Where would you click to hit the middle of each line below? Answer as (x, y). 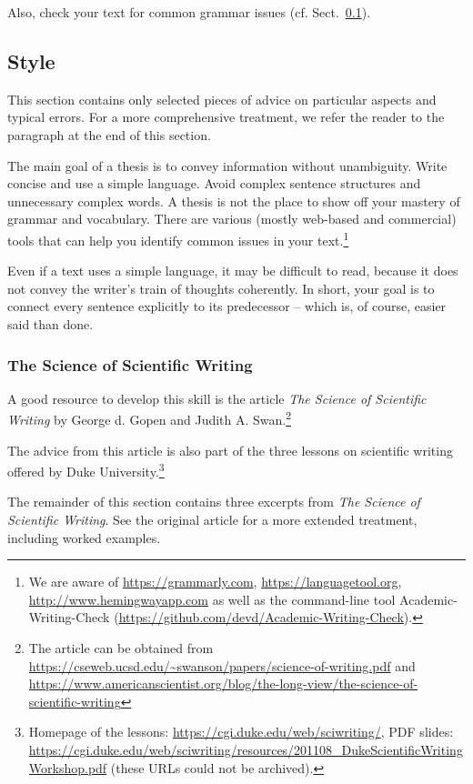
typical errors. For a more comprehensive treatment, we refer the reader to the (226, 117)
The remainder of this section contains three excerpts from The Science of (214, 502)
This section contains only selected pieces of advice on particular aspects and (222, 99)
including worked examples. (84, 537)
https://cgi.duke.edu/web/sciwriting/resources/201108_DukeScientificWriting (246, 750)
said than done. (50, 323)
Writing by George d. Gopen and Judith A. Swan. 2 (150, 418)
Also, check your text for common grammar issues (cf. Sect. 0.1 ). (189, 12)
